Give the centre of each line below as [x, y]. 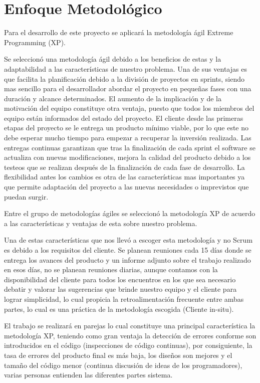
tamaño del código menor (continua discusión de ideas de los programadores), [123, 365]
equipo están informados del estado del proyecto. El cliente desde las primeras [124, 118]
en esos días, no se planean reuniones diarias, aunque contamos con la [111, 269]
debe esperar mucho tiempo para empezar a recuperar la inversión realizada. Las [128, 138]
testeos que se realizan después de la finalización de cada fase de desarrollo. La [124, 167]
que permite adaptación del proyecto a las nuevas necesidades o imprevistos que [126, 187]
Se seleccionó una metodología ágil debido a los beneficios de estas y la [113, 59]
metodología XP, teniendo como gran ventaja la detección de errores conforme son [130, 335]
